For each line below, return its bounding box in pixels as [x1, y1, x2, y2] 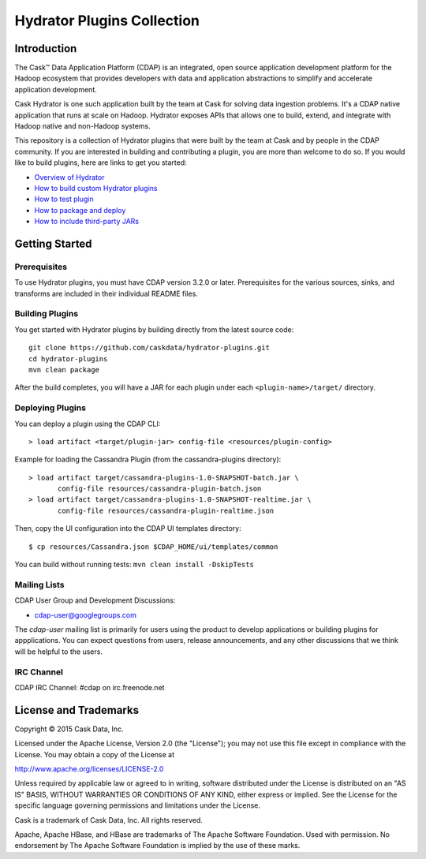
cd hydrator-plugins [28, 354, 108, 363]
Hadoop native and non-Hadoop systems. [14, 121, 151, 131]
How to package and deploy [34, 205, 126, 215]
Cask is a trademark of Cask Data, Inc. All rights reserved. [14, 815, 203, 824]
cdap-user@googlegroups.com [34, 610, 137, 619]
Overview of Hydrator [34, 172, 105, 181]
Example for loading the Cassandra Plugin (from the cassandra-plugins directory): [14, 454, 282, 465]
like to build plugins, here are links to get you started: [14, 158, 187, 167]
